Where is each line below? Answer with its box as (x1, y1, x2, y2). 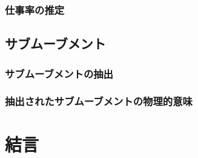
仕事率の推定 (5, 2, 65, 17)
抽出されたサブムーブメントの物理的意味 (5, 94, 193, 109)
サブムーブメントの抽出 (5, 66, 113, 81)
